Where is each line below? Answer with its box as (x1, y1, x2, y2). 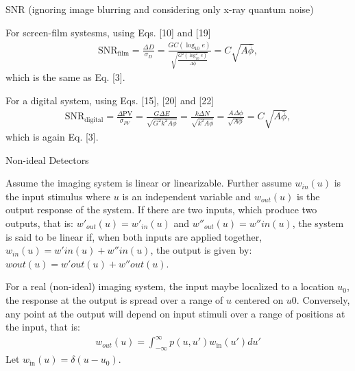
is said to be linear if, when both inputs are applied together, (5, 229, 262, 243)
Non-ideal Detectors (5, 152, 89, 167)
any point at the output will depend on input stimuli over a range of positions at (5, 306, 345, 320)
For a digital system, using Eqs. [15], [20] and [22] (5, 93, 215, 107)
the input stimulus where (5, 189, 111, 203)
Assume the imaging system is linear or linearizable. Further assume (5, 176, 292, 190)
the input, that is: (5, 320, 80, 334)
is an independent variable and (122, 189, 252, 203)
